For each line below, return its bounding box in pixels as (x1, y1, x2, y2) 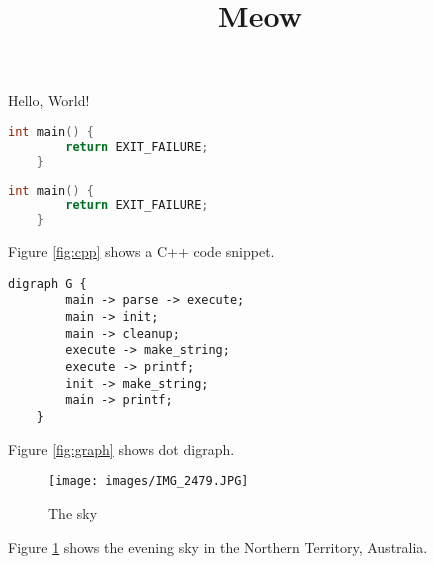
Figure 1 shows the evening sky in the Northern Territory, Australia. (8, 536, 428, 557)
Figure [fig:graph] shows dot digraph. (8, 438, 235, 459)
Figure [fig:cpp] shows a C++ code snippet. (8, 241, 275, 262)
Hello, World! (8, 90, 90, 111)
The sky (48, 502, 98, 523)
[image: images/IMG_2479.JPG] (48, 474, 249, 489)
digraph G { (8, 276, 87, 291)
